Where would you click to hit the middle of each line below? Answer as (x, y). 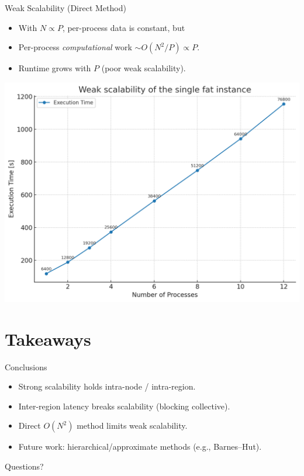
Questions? (24, 466)
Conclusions (26, 366)
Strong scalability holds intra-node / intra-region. (107, 386)
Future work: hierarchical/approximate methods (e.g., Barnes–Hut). (140, 447)
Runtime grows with (55, 68)
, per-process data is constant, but (124, 27)
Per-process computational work (75, 47)
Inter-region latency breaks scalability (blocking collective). (124, 406)
